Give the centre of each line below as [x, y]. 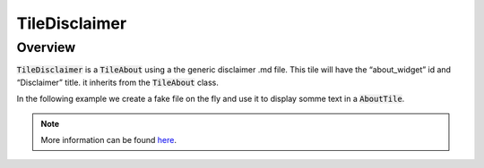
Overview [46, 47]
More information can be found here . [108, 139]
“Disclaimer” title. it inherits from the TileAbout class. [117, 82]
